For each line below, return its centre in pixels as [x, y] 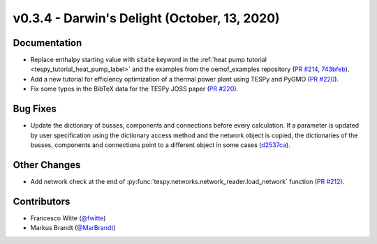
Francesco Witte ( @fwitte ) [68, 218]
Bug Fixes [35, 109]
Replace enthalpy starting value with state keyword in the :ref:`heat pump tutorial [148, 60]
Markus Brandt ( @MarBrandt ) [73, 228]
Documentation [47, 43]
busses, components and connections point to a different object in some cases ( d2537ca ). [161, 145]
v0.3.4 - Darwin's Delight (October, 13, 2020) [146, 18]
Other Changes [47, 165]
